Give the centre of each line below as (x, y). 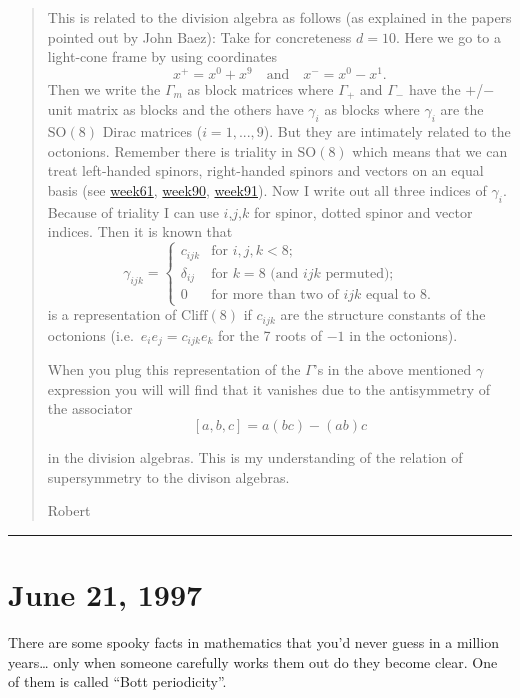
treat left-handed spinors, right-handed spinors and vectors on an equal (265, 170)
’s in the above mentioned (392, 369)
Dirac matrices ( (152, 131)
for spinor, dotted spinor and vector (363, 211)
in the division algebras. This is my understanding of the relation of (255, 457)
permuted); (359, 273)
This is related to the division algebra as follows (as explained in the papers (279, 17)
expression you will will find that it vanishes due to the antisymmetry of (269, 388)
